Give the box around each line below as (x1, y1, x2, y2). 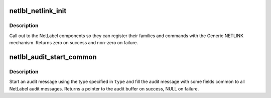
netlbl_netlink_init (9, 7, 67, 15)
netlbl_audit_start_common (9, 53, 97, 61)
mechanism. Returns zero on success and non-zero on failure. (9, 40, 138, 46)
